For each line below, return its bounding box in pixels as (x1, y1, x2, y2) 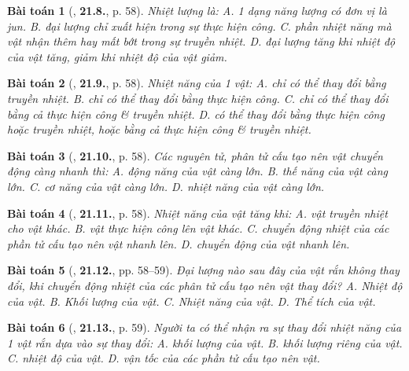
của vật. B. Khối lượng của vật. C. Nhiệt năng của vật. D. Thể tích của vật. (7, 292, 376, 309)
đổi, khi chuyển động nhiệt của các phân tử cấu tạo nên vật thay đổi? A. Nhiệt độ (7, 277, 403, 293)
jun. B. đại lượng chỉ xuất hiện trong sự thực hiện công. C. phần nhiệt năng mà (7, 17, 392, 34)
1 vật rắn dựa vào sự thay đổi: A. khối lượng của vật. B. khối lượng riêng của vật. (7, 334, 403, 351)
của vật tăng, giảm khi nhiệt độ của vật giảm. (7, 48, 227, 64)
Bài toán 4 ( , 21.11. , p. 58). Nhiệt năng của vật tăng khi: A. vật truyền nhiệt (7, 204, 388, 221)
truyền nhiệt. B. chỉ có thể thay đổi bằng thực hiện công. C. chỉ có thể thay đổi (7, 90, 389, 106)
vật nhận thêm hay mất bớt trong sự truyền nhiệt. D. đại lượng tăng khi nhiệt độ (7, 33, 396, 50)
